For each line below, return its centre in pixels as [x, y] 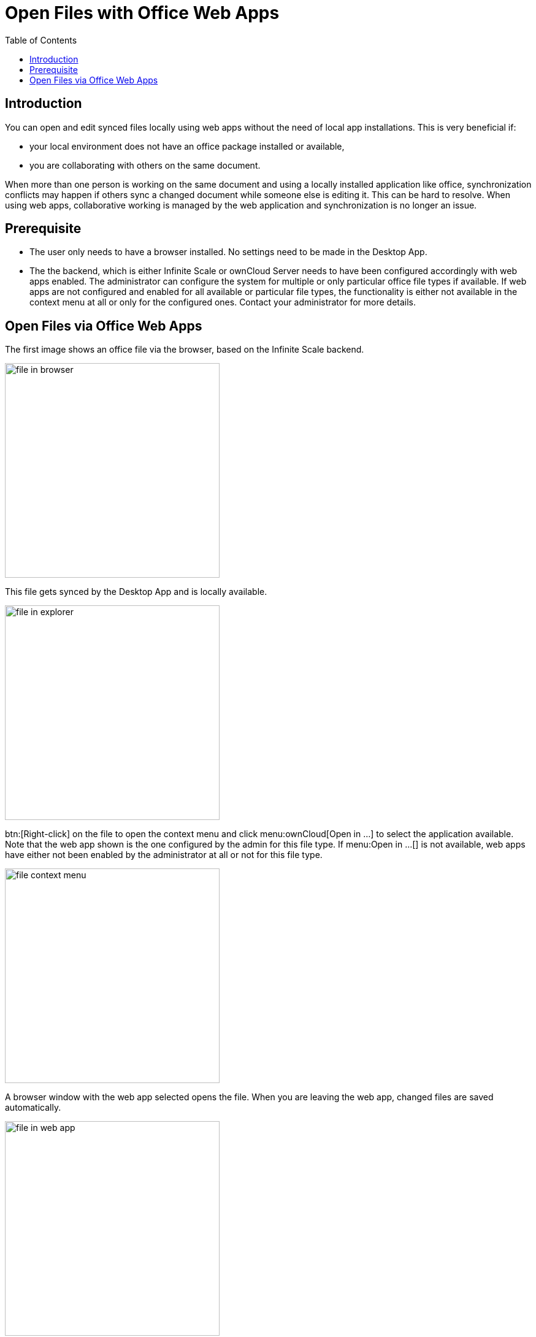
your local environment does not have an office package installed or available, [187, 146]
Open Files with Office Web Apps [142, 13]
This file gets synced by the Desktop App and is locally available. [136, 592]
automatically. [33, 1108]
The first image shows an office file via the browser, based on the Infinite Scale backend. [185, 350]
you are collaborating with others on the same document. [145, 165]
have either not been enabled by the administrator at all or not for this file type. [164, 855]
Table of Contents [41, 40]
